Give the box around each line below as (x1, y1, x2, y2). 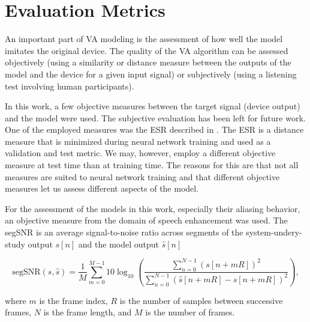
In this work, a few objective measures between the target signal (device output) (5, 100, 300, 112)
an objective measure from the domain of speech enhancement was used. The (5, 214, 288, 226)
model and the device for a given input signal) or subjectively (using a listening (5, 67, 297, 80)
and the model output (78, 237, 159, 250)
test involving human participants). (5, 79, 134, 92)
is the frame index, (39, 294, 108, 306)
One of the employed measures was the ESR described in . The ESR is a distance (5, 123, 304, 136)
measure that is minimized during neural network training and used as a (5, 135, 271, 147)
